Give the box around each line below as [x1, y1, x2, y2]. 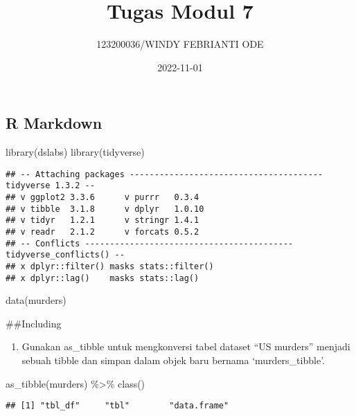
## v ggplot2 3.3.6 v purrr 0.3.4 [6, 192, 199, 203]
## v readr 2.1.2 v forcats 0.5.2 [6, 227, 199, 237]
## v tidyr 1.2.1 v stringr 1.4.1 [6, 215, 199, 226]
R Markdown [6, 112, 103, 134]
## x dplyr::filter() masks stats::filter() [6, 261, 214, 271]
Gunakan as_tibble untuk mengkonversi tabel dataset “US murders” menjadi [21, 339, 350, 354]
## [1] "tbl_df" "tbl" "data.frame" [6, 401, 229, 411]
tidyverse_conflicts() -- [6, 250, 125, 260]
